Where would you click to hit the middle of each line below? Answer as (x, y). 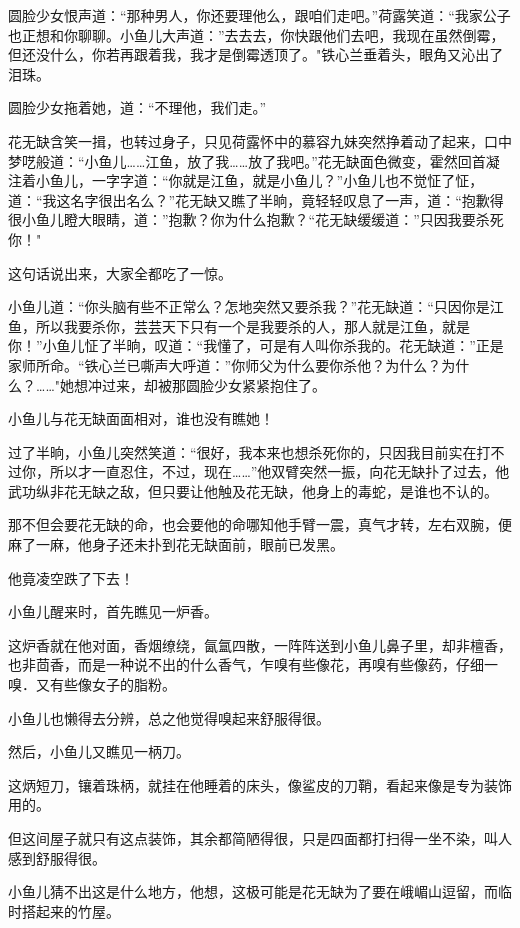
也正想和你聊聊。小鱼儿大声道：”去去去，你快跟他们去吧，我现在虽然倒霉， (256, 34)
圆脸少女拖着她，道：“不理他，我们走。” (137, 107)
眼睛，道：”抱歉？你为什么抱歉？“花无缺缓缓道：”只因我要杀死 (297, 219)
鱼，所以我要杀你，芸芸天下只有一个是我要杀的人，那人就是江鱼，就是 (239, 325)
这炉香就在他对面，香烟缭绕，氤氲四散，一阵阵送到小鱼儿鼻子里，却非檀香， (260, 644)
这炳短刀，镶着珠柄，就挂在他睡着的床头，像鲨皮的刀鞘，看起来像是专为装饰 (260, 784)
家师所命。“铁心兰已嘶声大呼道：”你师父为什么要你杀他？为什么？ (225, 364)
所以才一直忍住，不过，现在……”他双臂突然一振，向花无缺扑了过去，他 (279, 471)
